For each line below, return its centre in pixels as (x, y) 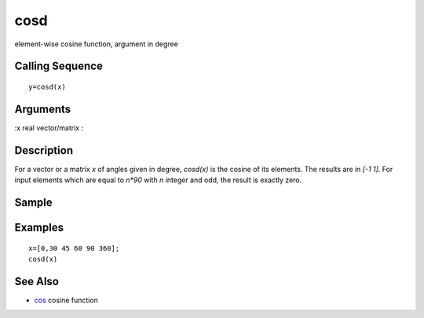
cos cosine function (66, 300)
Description (44, 150)
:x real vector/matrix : (49, 128)
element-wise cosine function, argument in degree (96, 44)
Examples (39, 227)
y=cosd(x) (47, 87)
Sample (33, 202)
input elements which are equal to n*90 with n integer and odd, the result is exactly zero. (158, 180)
